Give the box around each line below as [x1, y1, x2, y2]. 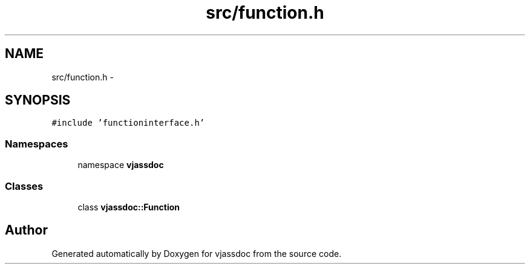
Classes [5, 180, 44, 192]
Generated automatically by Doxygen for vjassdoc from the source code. [51, 248, 342, 259]
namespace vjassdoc [77, 160, 164, 170]
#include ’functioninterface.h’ [51, 118, 205, 128]
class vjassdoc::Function [77, 201, 180, 212]
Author [5, 222, 48, 238]
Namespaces [5, 137, 68, 150]
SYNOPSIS [5, 92, 71, 108]
